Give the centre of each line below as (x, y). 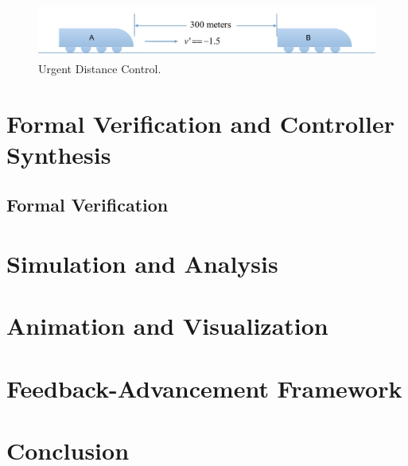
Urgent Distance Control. (100, 68)
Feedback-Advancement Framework (204, 388)
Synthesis (59, 154)
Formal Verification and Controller (201, 123)
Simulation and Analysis (142, 263)
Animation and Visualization (167, 326)
